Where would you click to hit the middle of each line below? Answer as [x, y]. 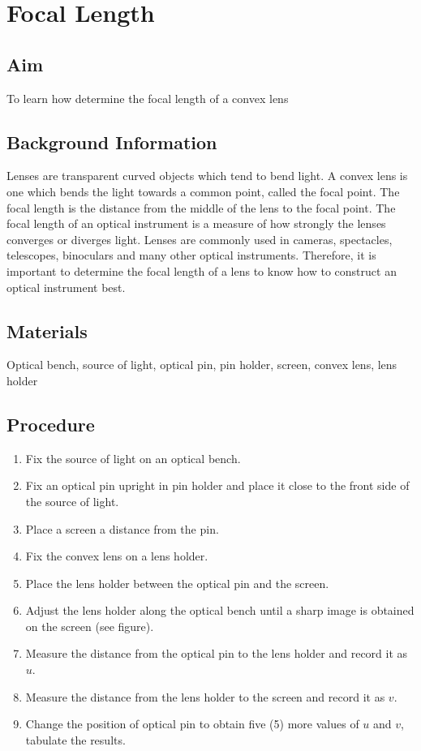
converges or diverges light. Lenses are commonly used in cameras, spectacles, [200, 239]
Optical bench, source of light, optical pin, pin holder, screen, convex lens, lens [202, 365]
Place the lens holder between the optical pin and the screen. [177, 583]
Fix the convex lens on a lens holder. [117, 556]
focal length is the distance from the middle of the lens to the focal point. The [201, 207]
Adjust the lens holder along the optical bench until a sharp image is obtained [220, 610]
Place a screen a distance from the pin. [122, 528]
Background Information [112, 142]
